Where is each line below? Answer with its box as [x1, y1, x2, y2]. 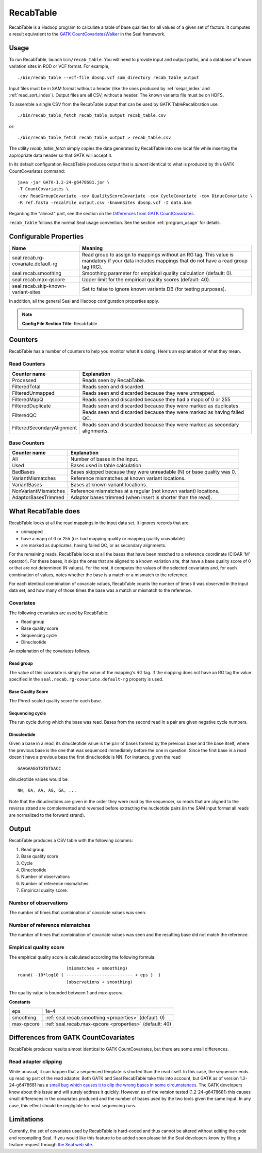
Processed [12, 377, 36, 384]
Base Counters [9, 439, 45, 446]
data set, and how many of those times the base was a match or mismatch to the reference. [9, 587, 192, 593]
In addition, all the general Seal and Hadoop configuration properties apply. [9, 298, 160, 304]
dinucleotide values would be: [9, 776, 69, 782]
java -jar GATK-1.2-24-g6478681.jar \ [17, 179, 110, 185]
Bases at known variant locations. [70, 481, 147, 488]
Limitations [9, 1115, 44, 1124]
